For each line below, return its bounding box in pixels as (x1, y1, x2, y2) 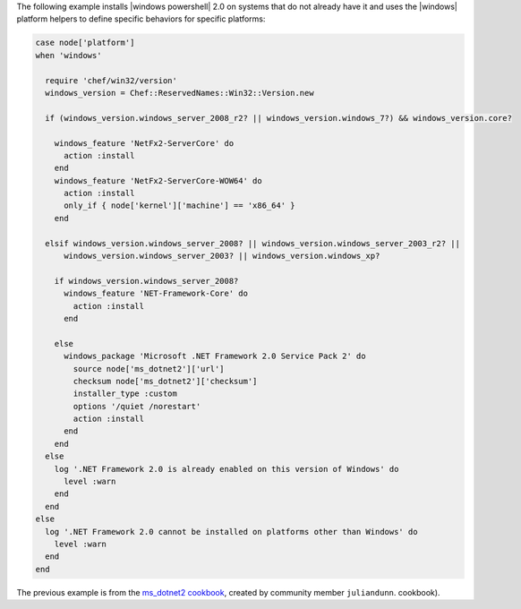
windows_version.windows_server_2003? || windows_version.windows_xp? (64, 251, 380, 262)
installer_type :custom (73, 389, 178, 399)
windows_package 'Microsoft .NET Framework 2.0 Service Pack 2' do (64, 351, 366, 362)
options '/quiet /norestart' (73, 401, 201, 411)
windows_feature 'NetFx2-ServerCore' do (54, 138, 235, 148)
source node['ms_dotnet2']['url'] (73, 364, 225, 373)
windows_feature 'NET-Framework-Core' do (64, 288, 248, 299)
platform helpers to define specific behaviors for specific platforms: (16, 13, 266, 24)
